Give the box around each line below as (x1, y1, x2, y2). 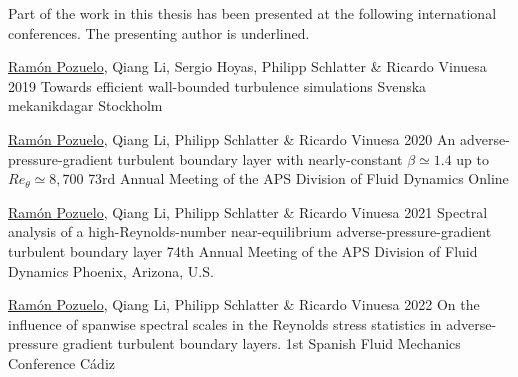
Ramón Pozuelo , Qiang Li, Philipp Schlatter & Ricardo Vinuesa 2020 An (8, 128, 456, 149)
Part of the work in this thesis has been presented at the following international (8, 3, 497, 23)
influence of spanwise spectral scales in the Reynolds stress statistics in (8, 313, 442, 334)
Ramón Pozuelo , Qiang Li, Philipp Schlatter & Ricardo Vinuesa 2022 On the (8, 294, 480, 315)
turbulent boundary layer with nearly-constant (117, 148, 403, 169)
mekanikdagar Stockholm (8, 95, 163, 116)
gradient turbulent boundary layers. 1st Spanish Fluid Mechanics (62, 333, 461, 354)
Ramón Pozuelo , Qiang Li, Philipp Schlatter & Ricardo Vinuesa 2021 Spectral (8, 201, 488, 222)
